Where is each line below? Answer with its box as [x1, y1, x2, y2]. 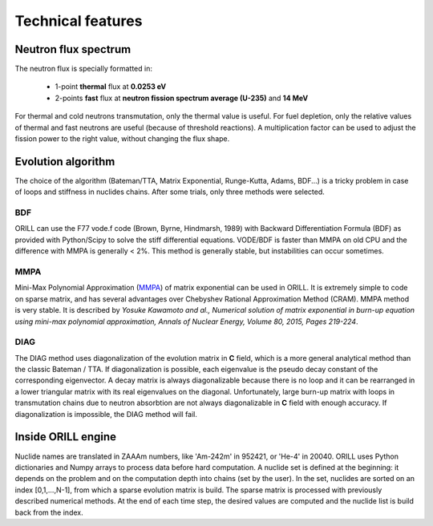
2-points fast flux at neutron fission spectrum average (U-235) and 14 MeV [55, 93, 309, 103]
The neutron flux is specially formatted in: [14, 64, 152, 74]
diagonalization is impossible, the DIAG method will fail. [14, 409, 198, 419]
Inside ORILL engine [14, 430, 116, 444]
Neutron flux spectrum [14, 42, 132, 56]
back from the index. [14, 508, 83, 517]
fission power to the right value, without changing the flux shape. [14, 134, 230, 144]
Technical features [14, 12, 143, 30]
